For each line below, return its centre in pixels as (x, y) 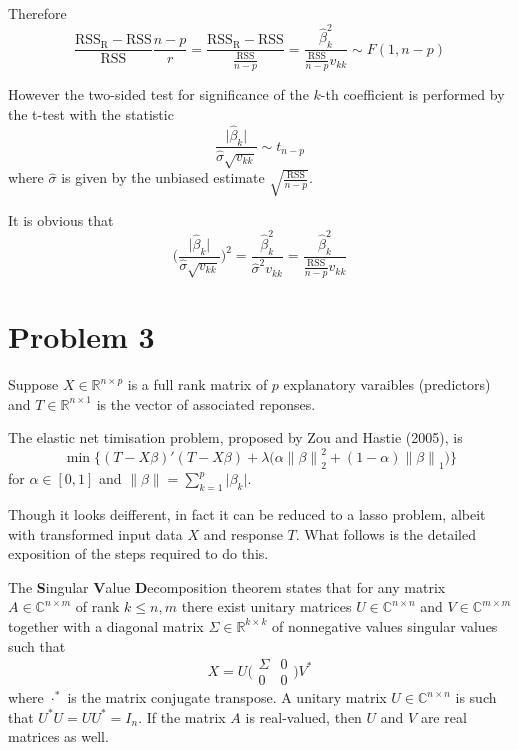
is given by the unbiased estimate (163, 177)
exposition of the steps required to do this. (138, 553)
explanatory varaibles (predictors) (387, 384)
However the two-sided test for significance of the (158, 94)
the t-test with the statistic (91, 113)
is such (476, 697)
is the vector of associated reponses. (206, 403)
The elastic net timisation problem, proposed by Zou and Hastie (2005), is (235, 437)
